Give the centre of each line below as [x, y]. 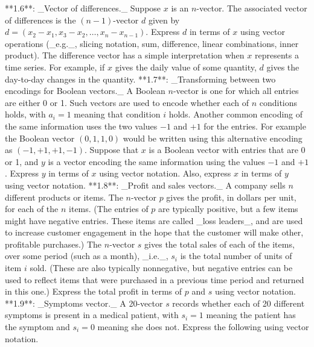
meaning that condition [117, 114]
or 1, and [22, 161]
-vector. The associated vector [252, 8]
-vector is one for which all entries [236, 91]
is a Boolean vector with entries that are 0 [227, 150]
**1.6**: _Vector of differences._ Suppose [83, 8]
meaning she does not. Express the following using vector [203, 327]
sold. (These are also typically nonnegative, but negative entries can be [161, 268]
